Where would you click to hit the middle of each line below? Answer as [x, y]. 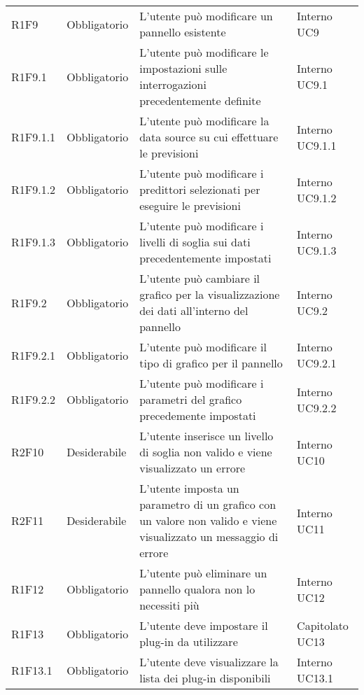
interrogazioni [173, 84]
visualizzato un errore [192, 468]
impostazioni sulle [183, 68]
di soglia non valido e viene [206, 452]
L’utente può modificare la [204, 121]
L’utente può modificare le [204, 52]
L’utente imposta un [189, 488]
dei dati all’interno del [194, 310]
